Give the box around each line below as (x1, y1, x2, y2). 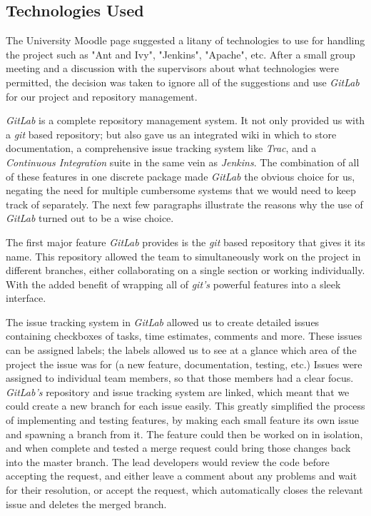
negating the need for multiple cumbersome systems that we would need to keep (6, 183, 356, 198)
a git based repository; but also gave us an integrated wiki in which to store (6, 126, 337, 141)
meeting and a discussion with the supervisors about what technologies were (6, 61, 339, 76)
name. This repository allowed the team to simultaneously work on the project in (6, 248, 361, 263)
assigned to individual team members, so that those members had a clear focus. (6, 370, 354, 385)
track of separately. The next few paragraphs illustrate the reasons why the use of (6, 196, 363, 211)
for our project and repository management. (6, 88, 198, 103)
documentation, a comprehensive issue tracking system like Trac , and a (6, 141, 317, 156)
